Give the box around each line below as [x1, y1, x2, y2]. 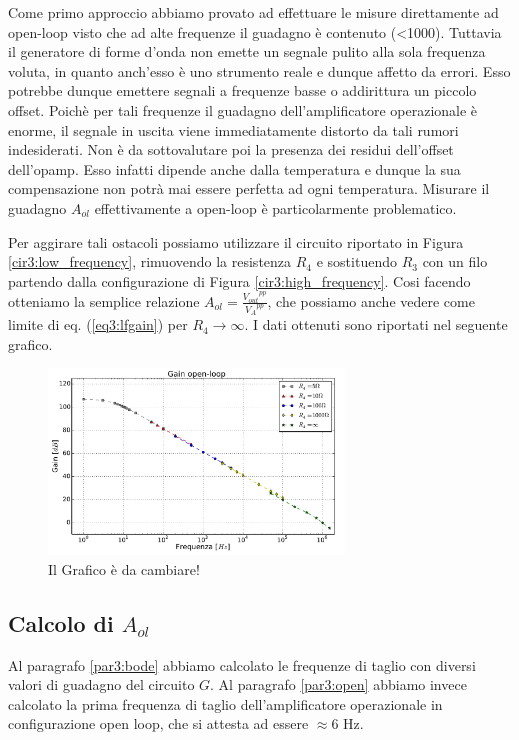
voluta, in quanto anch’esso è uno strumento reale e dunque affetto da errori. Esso [8, 60, 511, 81]
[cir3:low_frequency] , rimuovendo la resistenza [8, 251, 292, 272]
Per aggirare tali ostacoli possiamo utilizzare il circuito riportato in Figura [8, 231, 464, 252]
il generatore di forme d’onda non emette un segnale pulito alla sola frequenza [8, 41, 486, 62]
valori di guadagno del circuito [8, 674, 195, 695]
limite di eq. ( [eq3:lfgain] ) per [8, 314, 188, 335]
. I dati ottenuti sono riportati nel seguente [244, 314, 508, 335]
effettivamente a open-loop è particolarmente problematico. [94, 197, 457, 218]
